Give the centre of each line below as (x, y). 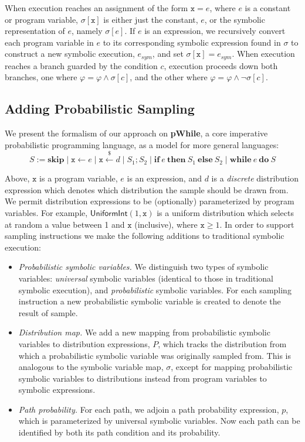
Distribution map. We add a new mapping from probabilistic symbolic (144, 332)
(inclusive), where (166, 224)
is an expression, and (164, 178)
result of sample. (48, 312)
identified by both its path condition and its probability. (119, 432)
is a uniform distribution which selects (225, 212)
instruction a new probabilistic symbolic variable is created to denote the (150, 301)
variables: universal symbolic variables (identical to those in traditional (146, 278)
